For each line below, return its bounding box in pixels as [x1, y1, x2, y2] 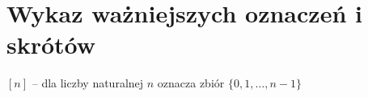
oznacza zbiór [157, 75, 225, 91]
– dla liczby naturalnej [32, 75, 144, 91]
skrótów [6, 28, 96, 61]
